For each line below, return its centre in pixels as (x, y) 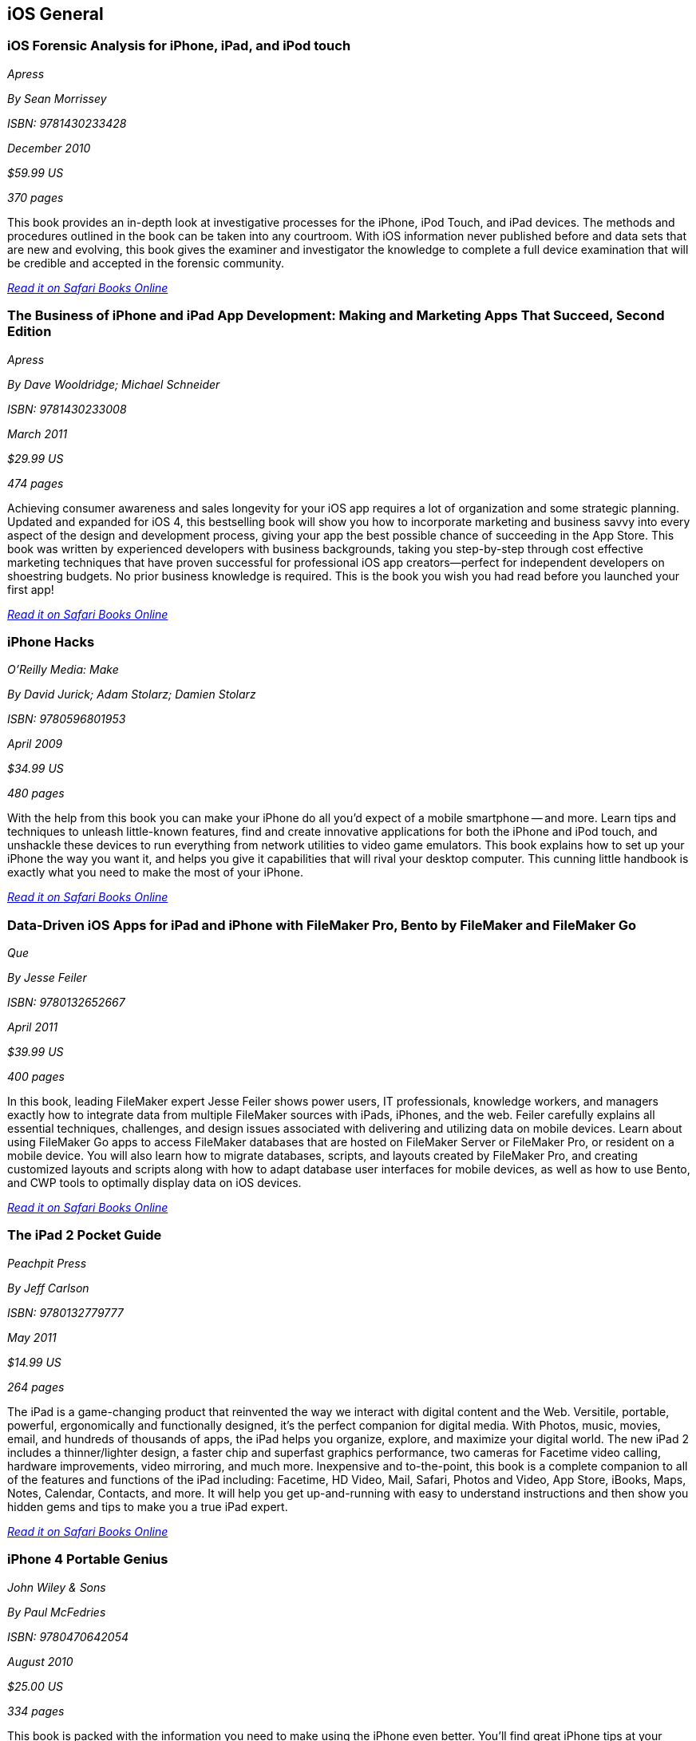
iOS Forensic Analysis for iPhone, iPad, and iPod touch (179, 46)
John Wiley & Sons (57, 1587)
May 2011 (32, 1337)
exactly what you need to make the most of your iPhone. (155, 872)
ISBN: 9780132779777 (65, 1312)
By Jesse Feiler (47, 978)
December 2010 (49, 148)
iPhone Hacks (51, 641)
